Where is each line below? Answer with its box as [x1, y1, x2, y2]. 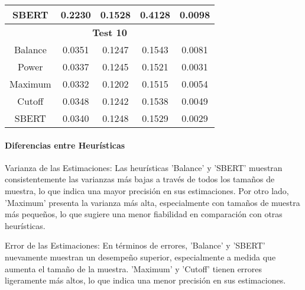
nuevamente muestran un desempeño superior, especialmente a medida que [5, 250, 276, 263]
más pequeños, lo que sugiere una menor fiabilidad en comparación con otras [5, 208, 283, 220]
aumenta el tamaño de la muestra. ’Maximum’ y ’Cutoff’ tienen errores [5, 262, 262, 275]
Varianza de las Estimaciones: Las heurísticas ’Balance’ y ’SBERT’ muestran [5, 161, 283, 173]
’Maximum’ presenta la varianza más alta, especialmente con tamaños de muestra [5, 196, 300, 208]
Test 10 [92, 25, 127, 39]
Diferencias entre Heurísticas [5, 138, 125, 151]
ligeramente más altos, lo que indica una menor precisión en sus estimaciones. [5, 274, 286, 286]
